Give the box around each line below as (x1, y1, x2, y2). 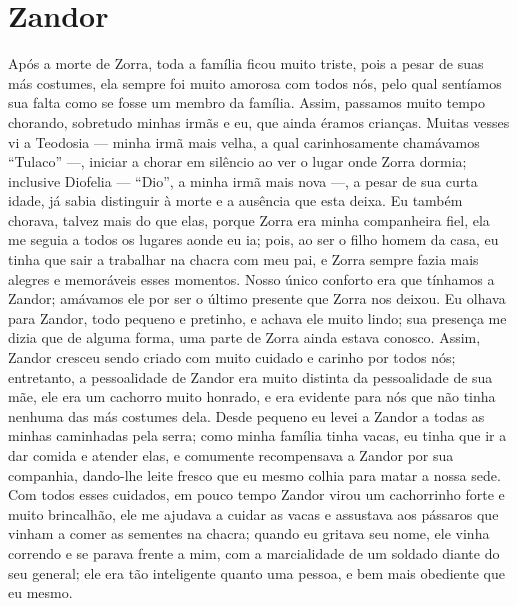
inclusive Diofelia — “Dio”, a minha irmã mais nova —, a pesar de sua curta (8, 170, 478, 191)
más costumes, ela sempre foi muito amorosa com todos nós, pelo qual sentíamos (8, 72, 502, 93)
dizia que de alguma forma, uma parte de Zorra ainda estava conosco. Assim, (8, 327, 481, 348)
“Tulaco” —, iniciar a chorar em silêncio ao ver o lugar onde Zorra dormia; (8, 151, 467, 172)
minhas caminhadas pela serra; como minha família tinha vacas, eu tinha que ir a (8, 425, 507, 446)
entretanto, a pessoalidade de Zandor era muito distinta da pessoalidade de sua (8, 366, 493, 387)
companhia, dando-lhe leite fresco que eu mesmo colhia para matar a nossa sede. (8, 464, 501, 485)
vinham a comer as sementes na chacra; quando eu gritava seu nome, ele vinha (8, 523, 490, 544)
